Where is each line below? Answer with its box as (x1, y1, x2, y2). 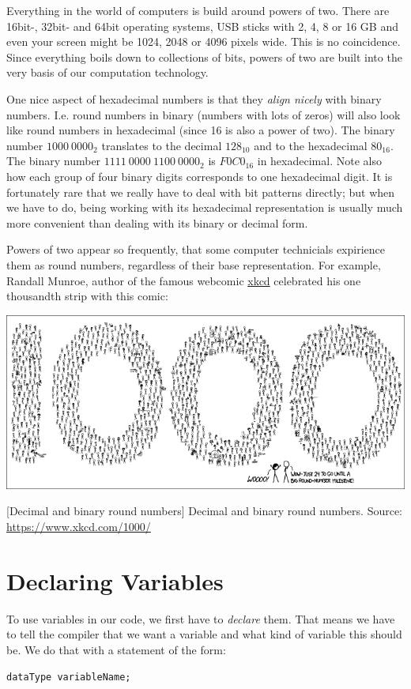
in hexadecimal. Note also (257, 152, 382, 169)
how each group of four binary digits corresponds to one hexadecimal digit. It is (6, 168, 393, 184)
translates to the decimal (101, 137, 222, 153)
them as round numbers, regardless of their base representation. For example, (6, 256, 381, 273)
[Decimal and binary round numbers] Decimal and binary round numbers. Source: (6, 503, 403, 519)
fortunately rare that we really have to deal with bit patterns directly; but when (6, 183, 395, 200)
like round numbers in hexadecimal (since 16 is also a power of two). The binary (6, 122, 395, 138)
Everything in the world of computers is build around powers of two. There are (6, 2, 390, 18)
